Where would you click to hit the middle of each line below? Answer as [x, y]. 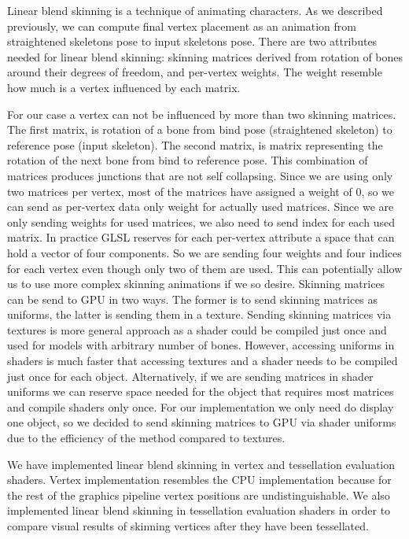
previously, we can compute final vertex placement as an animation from [182, 26]
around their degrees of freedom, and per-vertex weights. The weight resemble [195, 72]
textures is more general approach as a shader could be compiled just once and [197, 329]
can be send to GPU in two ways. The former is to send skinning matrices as [193, 299]
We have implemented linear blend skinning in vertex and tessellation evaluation [201, 464]
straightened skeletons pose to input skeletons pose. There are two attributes [192, 41]
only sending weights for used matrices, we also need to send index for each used [201, 222]
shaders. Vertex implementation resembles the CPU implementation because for [199, 480]
